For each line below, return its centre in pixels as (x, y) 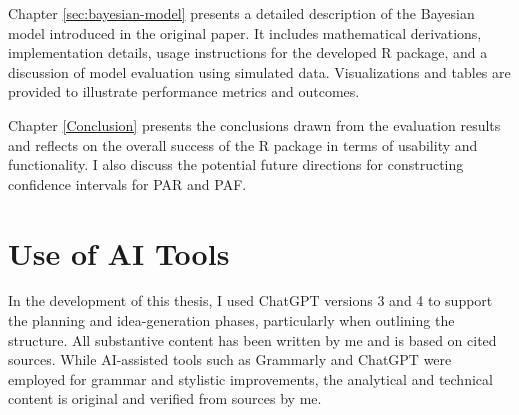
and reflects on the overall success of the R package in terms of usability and (243, 144)
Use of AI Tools (119, 252)
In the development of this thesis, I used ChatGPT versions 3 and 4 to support (250, 300)
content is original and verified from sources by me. (165, 398)
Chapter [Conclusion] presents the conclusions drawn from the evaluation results (254, 124)
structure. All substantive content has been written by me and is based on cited (252, 339)
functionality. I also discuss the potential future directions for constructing (236, 164)
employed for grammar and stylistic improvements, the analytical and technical (250, 378)
